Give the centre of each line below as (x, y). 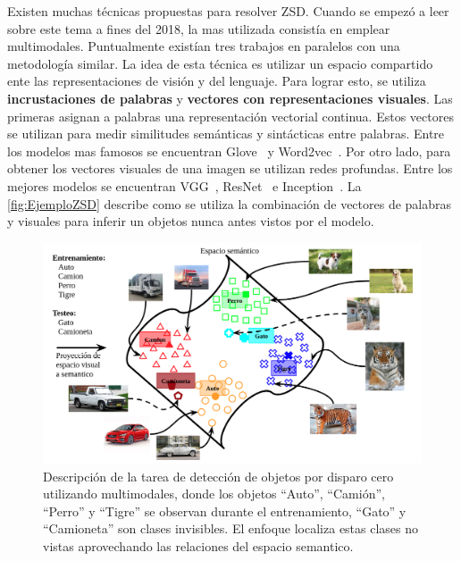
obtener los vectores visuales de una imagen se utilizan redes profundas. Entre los (230, 168)
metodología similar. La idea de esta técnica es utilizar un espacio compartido (220, 63)
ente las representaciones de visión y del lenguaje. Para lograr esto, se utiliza (217, 81)
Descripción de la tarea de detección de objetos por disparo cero (218, 476)
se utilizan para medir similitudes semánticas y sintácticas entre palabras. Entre (226, 134)
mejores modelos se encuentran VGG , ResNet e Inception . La (184, 185)
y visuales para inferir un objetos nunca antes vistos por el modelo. (191, 221)
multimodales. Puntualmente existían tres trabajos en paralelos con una (204, 46)
